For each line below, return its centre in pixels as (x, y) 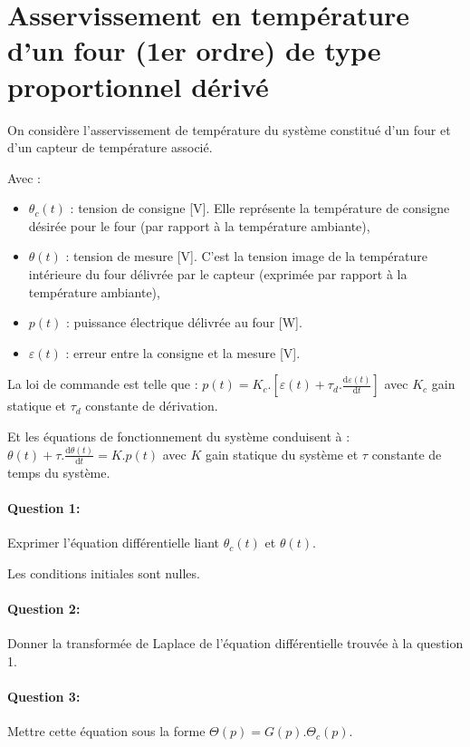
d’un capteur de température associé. (110, 147)
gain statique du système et (282, 454)
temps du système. (59, 472)
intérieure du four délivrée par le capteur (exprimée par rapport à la (218, 274)
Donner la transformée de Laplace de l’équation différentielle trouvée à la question (235, 643)
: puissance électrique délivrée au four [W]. (184, 322)
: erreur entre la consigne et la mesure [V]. (183, 352)
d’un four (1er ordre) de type (194, 50)
